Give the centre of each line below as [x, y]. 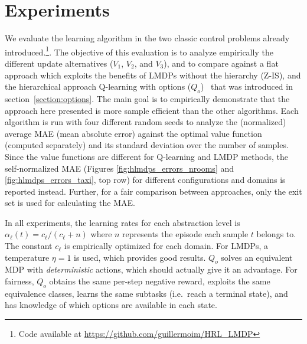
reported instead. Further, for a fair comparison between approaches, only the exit [153, 191]
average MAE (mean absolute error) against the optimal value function [133, 133]
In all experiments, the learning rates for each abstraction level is [123, 222]
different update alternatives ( [59, 63]
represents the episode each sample [185, 234]
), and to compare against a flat [221, 63]
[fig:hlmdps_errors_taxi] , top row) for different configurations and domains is [145, 180]
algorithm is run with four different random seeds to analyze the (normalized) [146, 122]
